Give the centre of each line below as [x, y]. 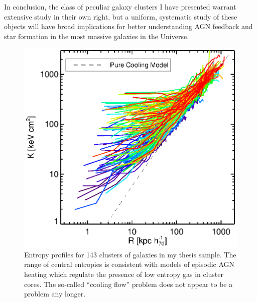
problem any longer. [55, 294]
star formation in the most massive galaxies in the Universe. [97, 36]
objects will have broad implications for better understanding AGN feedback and [128, 26]
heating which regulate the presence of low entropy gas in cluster [124, 274]
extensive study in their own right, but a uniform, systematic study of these [121, 16]
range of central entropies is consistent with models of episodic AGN [130, 264]
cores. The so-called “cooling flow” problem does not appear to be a [128, 284]
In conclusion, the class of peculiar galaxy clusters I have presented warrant [120, 7]
